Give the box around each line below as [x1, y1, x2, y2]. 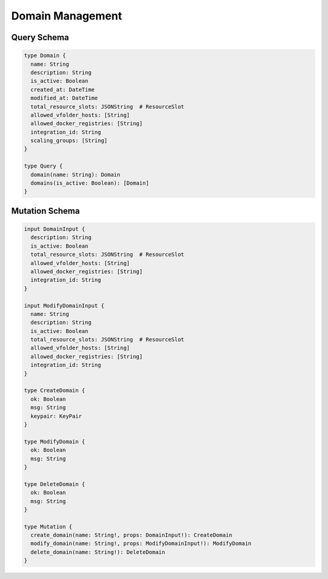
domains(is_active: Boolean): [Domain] [30, 180, 149, 187]
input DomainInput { [24, 225, 85, 232]
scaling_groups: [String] [30, 137, 108, 144]
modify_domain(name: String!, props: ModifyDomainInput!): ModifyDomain [30, 540, 252, 547]
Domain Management [11, 9, 123, 22]
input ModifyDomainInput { [24, 302, 104, 309]
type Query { [24, 163, 63, 170]
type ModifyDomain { [24, 438, 85, 445]
